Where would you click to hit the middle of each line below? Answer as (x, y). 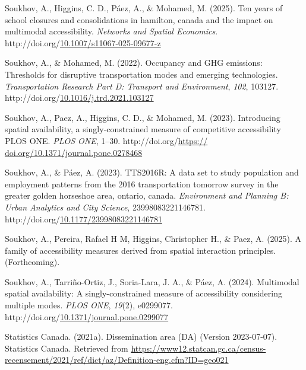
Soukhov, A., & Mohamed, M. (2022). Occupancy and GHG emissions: (134, 63)
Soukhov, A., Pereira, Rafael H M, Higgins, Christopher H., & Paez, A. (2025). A (153, 239)
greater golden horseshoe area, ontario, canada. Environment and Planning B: (147, 195)
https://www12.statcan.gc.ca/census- (198, 348)
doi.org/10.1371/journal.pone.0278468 (74, 152)
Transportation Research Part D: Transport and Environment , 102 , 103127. (142, 86)
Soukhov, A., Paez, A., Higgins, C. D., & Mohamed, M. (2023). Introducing (143, 117)
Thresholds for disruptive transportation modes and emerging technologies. (141, 74)
